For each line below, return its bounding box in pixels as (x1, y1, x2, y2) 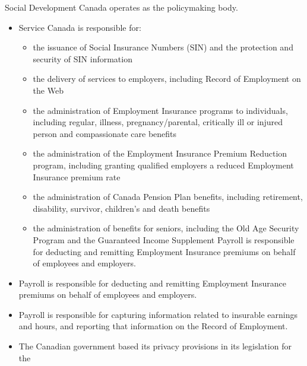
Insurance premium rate (33, 170, 121, 183)
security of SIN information (33, 52, 132, 65)
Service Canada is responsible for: (18, 21, 141, 33)
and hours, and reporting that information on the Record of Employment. (18, 320, 288, 332)
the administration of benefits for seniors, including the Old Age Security (33, 222, 299, 234)
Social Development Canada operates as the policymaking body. (5, 1, 238, 13)
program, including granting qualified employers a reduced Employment (33, 158, 294, 171)
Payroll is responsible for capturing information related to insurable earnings (18, 308, 297, 320)
